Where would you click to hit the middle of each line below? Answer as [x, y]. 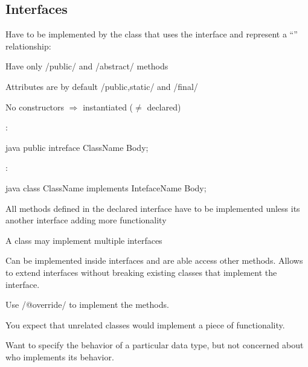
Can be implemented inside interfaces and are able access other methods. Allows [154, 260]
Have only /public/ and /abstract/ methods [87, 66]
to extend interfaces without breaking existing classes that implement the [141, 272]
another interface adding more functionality [86, 220]
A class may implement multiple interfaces [84, 240]
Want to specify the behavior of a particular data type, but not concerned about [155, 345]
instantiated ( [108, 107]
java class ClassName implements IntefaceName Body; [106, 187]
